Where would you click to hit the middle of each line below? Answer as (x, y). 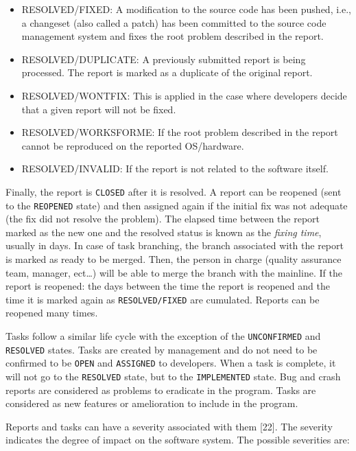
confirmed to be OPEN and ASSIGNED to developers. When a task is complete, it (171, 363)
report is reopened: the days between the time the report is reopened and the (168, 286)
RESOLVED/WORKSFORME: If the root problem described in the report (180, 132)
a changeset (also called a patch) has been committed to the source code (174, 22)
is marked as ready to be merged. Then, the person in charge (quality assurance (174, 259)
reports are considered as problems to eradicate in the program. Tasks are (161, 390)
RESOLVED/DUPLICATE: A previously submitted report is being (164, 59)
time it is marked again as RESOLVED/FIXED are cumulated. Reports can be (163, 299)
